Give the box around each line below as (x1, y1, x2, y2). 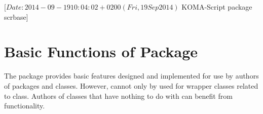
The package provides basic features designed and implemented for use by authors (4, 70, 259, 81)
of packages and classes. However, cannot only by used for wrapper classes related (4, 80, 258, 91)
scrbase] (4, 11, 28, 22)
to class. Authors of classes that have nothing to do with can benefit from (4, 90, 233, 101)
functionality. (4, 100, 45, 111)
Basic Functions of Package (4, 41, 198, 62)
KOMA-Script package (181, 2, 252, 12)
